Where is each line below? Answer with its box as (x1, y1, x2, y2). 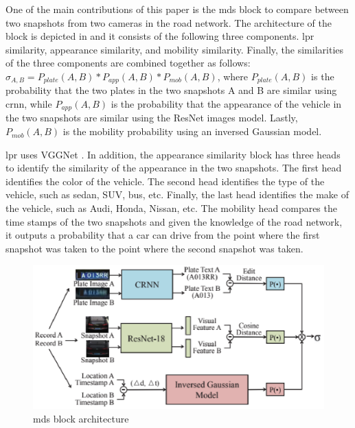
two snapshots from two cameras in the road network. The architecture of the (5, 15, 332, 29)
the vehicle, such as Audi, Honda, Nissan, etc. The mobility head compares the (5, 201, 337, 215)
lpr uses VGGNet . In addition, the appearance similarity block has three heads (5, 147, 341, 161)
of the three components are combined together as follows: (5, 56, 251, 70)
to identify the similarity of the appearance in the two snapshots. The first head (5, 160, 342, 175)
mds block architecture (33, 411, 129, 425)
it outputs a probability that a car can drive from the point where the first (5, 228, 320, 242)
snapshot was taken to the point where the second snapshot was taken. (5, 241, 304, 255)
